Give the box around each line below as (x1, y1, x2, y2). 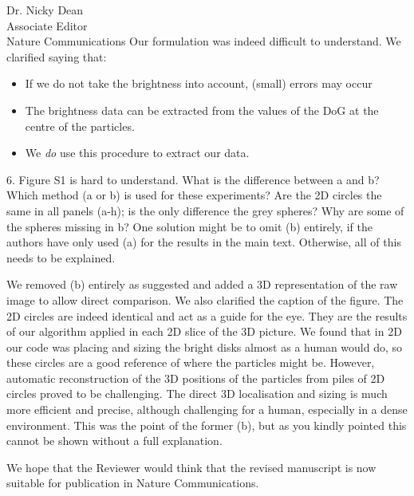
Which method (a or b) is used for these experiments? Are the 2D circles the (6, 187, 382, 203)
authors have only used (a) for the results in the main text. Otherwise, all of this (6, 234, 401, 250)
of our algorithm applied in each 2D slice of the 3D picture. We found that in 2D (6, 323, 402, 340)
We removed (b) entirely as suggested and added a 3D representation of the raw (6, 276, 398, 293)
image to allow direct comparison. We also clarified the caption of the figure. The (6, 291, 404, 308)
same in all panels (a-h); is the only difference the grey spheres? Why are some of (6, 202, 404, 218)
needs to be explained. (6, 249, 116, 266)
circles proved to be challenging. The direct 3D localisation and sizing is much (6, 385, 388, 402)
